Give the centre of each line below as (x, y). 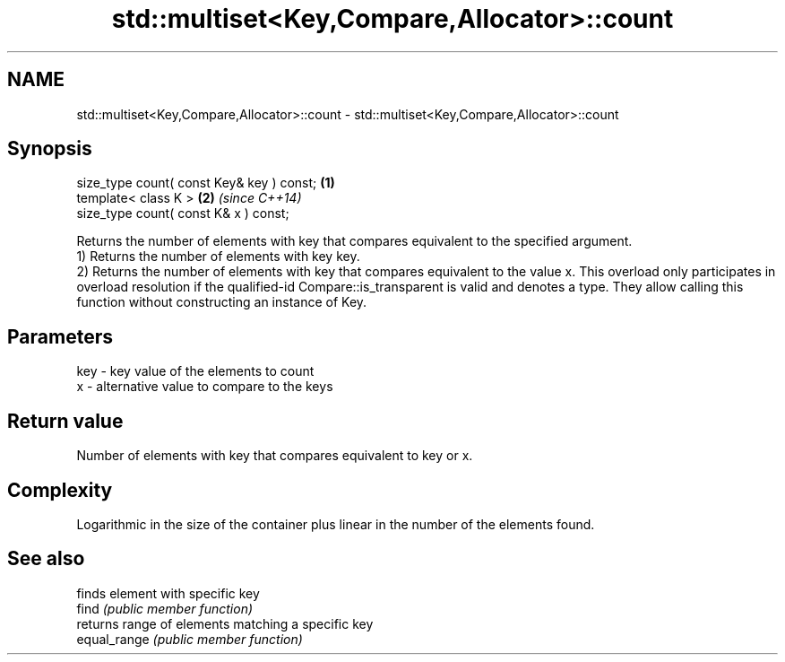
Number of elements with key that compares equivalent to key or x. (275, 456)
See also (46, 559)
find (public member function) (165, 608)
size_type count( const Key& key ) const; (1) (206, 183)
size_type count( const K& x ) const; (183, 213)
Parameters (60, 336)
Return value (65, 421)
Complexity (60, 490)
